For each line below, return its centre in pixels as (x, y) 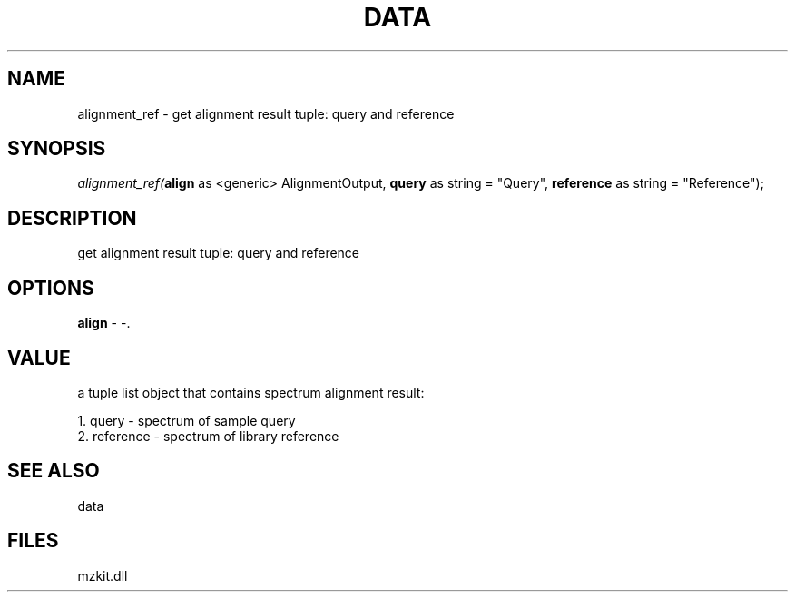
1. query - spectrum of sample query (186, 420)
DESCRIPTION (72, 218)
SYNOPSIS (57, 149)
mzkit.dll (103, 575)
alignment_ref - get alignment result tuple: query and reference (266, 113)
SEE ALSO (54, 471)
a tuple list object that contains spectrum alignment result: (251, 392)
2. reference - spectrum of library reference (208, 436)
